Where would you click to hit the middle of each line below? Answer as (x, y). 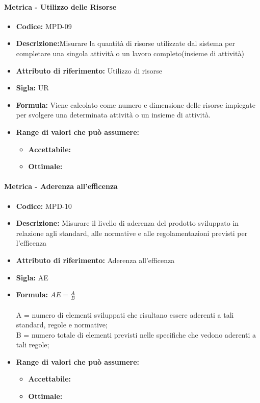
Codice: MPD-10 (44, 206)
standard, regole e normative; (62, 325)
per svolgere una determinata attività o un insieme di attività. (113, 115)
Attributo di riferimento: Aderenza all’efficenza (95, 260)
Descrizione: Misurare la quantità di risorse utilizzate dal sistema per (125, 43)
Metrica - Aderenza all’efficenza (61, 186)
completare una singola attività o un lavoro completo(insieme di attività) (130, 53)
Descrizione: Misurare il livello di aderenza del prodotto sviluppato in (127, 223)
